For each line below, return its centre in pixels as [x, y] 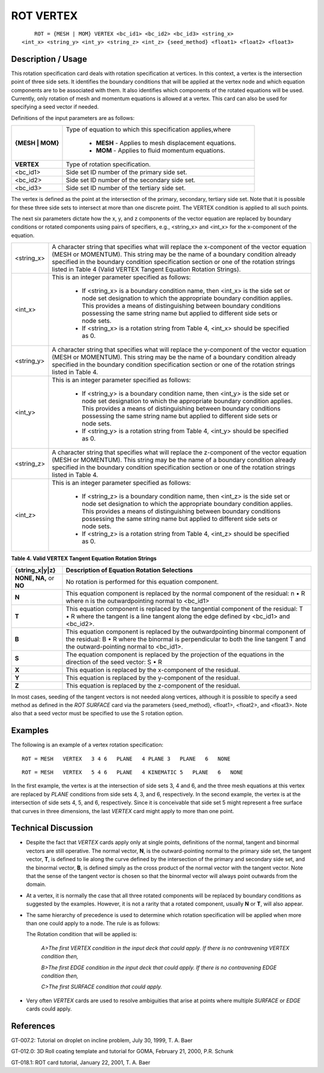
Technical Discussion [52, 828]
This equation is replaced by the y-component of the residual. [153, 678]
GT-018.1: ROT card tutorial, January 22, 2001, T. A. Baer [81, 1062]
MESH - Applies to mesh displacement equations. [166, 143]
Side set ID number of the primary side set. [126, 172]
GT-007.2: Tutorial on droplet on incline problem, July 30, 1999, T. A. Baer [102, 1041]
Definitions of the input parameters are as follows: [73, 118]
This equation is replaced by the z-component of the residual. [153, 685]
